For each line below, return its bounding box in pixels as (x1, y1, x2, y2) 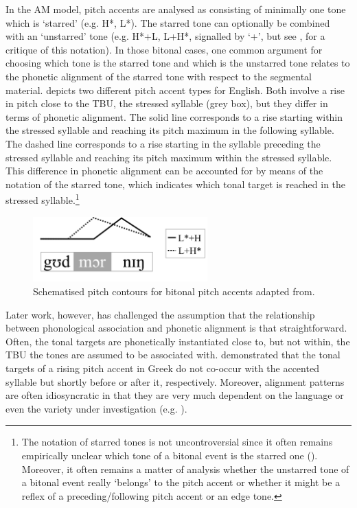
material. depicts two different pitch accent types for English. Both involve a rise (5, 82, 345, 97)
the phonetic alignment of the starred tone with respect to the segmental (5, 69, 312, 83)
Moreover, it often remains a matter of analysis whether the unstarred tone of (21, 461, 349, 476)
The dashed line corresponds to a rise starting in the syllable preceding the (5, 136, 321, 150)
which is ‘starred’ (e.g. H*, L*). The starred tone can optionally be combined (5, 15, 330, 30)
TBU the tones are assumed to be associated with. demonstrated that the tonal (5, 347, 341, 362)
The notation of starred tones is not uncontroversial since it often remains (21, 435, 333, 449)
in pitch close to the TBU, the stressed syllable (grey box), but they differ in (5, 96, 328, 111)
